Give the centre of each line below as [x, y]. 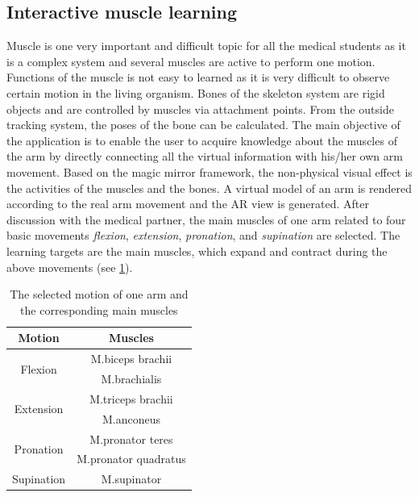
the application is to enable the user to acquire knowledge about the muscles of [202, 140]
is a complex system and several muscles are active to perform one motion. [191, 61]
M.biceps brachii [131, 359]
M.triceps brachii [131, 398]
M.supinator [131, 479]
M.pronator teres [131, 439]
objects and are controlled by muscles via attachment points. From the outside [200, 109]
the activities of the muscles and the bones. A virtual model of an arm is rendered [209, 188]
